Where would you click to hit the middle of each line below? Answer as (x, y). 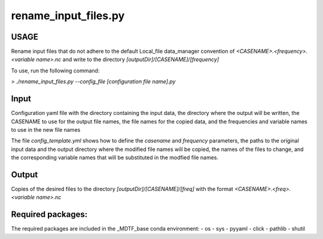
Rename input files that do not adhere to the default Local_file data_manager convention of (123, 52)
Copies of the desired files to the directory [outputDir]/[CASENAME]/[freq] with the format (122, 189)
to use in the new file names (46, 129)
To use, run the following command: (55, 70)
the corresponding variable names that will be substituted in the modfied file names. (115, 158)
